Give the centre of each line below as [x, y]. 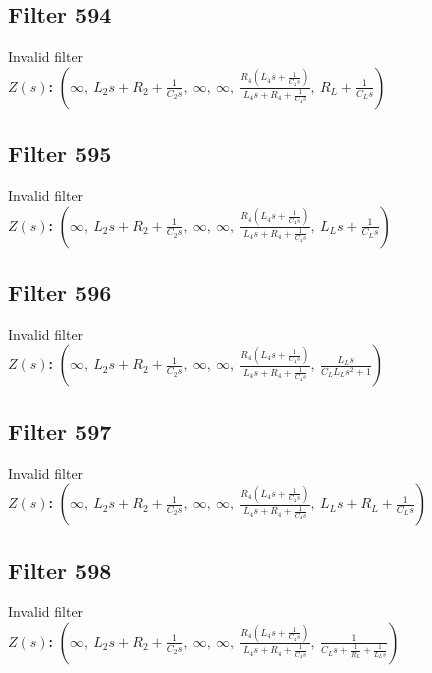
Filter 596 [60, 291]
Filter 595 [60, 153]
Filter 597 [60, 430]
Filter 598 [60, 569]
